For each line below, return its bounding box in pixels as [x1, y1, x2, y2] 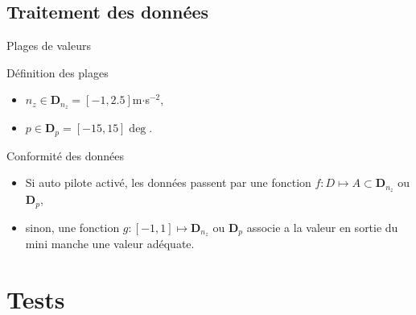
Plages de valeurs [6, 37, 91, 54]
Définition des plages [6, 64, 109, 81]
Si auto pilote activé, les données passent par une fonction [25, 174, 311, 191]
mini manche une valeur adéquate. [25, 235, 195, 252]
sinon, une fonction [25, 218, 120, 235]
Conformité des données [6, 147, 125, 164]
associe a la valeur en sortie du [246, 218, 398, 235]
